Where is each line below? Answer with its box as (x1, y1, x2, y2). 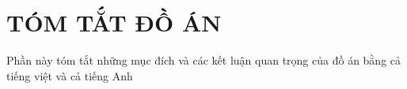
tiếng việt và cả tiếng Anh (6, 67, 133, 83)
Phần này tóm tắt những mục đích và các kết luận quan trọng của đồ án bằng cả (6, 52, 401, 69)
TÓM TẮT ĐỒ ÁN (6, 6, 222, 39)
